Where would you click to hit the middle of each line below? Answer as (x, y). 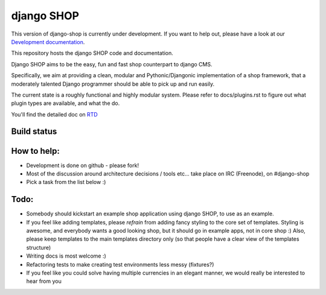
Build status (34, 132)
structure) (39, 247)
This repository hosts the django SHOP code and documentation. (92, 53)
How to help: (35, 151)
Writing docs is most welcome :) (66, 256)
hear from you (44, 281)
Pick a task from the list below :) (66, 182)
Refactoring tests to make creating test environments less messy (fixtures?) (120, 264)
